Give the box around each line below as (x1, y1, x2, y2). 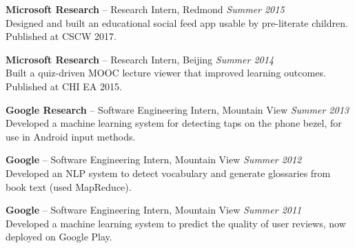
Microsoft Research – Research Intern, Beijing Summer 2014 (6, 52, 274, 66)
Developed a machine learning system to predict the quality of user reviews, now (6, 216, 346, 230)
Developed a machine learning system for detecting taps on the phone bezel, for (6, 116, 342, 130)
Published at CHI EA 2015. (6, 79, 122, 93)
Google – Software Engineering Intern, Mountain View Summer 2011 (6, 203, 302, 217)
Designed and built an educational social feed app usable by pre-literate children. (6, 15, 348, 30)
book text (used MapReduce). (6, 179, 132, 194)
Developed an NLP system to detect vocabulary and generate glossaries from (6, 165, 331, 180)
